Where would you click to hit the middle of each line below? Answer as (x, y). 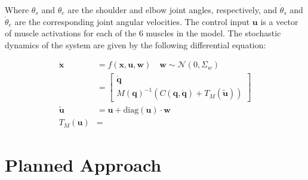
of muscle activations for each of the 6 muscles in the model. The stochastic (143, 33)
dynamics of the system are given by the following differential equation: (135, 44)
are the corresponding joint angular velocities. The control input (132, 21)
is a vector (279, 21)
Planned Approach (83, 164)
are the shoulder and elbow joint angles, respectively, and (172, 10)
